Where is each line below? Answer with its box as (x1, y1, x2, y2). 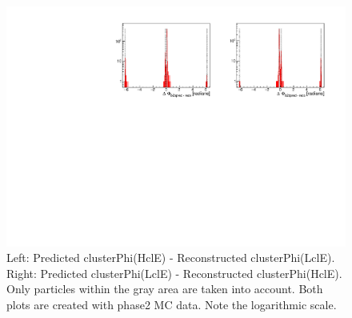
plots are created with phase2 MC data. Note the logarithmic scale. (6, 296, 337, 313)
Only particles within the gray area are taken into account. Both (6, 280, 323, 297)
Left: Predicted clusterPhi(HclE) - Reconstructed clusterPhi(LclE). (6, 249, 335, 266)
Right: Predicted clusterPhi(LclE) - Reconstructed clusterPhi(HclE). (6, 264, 342, 281)
